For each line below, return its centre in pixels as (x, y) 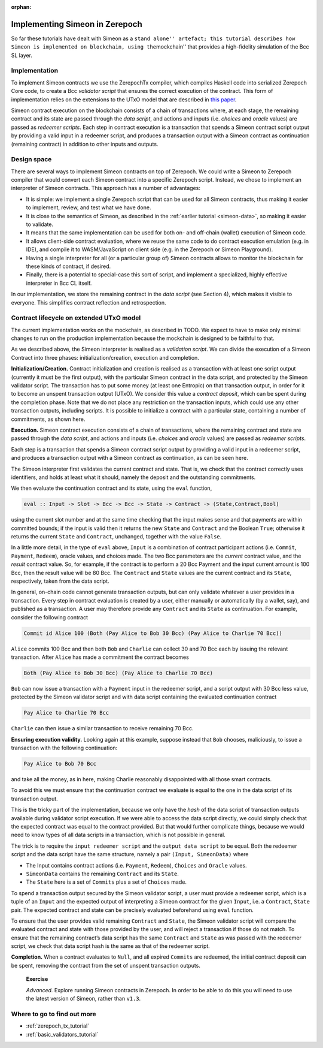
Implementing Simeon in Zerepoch (77, 24)
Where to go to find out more (54, 1014)
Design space (31, 159)
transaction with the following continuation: (64, 748)
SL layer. (22, 55)
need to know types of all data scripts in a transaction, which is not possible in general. (118, 835)
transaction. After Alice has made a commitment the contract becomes (100, 657)
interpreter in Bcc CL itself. (59, 283)
